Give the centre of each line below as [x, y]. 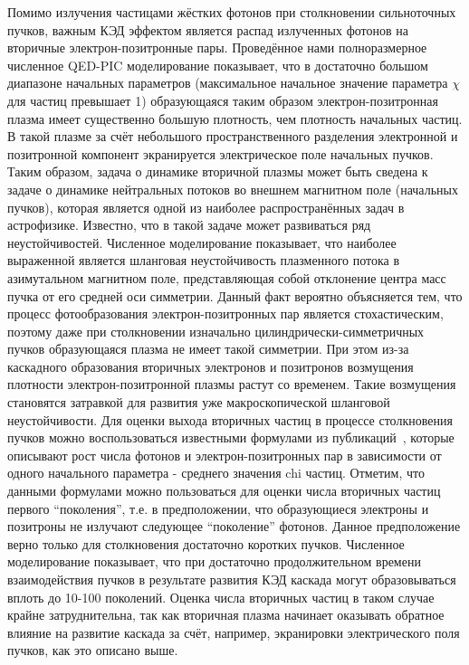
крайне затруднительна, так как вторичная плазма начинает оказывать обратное [226, 615]
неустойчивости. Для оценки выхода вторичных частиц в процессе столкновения [230, 419]
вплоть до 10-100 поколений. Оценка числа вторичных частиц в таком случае [221, 597]
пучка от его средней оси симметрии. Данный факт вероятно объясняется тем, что [235, 295]
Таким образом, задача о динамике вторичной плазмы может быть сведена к [218, 171]
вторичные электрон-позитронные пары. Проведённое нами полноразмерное [217, 47]
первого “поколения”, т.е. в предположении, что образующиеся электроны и [218, 508]
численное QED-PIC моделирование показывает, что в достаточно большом [218, 65]
